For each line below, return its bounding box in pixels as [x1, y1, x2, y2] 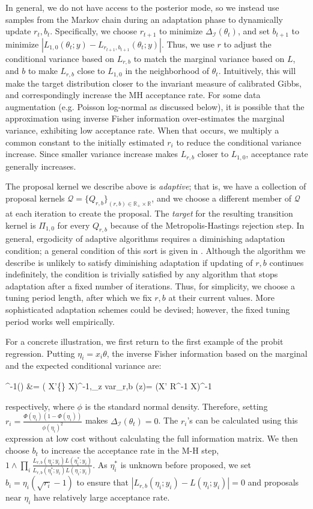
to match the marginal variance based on [133, 52, 285, 64]
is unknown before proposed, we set [120, 458, 252, 470]
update [5, 25, 31, 37]
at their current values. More [168, 291, 275, 304]
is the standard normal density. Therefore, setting [85, 399, 268, 412]
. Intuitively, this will [218, 64, 296, 77]
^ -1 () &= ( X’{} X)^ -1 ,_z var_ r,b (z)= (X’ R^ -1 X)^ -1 [5, 380, 212, 392]
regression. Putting [5, 347, 75, 359]
